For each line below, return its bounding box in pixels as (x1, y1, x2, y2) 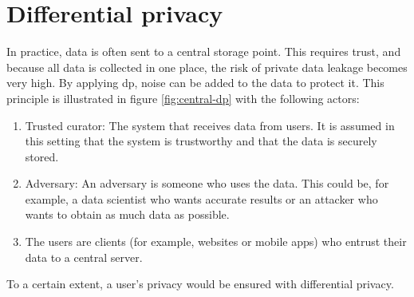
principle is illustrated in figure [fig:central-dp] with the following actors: (6, 89, 360, 106)
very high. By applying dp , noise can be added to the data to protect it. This (6, 74, 384, 91)
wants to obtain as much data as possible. (25, 206, 230, 223)
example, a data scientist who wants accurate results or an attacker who (25, 190, 378, 207)
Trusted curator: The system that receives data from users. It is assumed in (25, 117, 395, 133)
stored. (25, 148, 59, 164)
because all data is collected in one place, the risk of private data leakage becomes (6, 58, 408, 75)
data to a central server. (25, 248, 143, 265)
